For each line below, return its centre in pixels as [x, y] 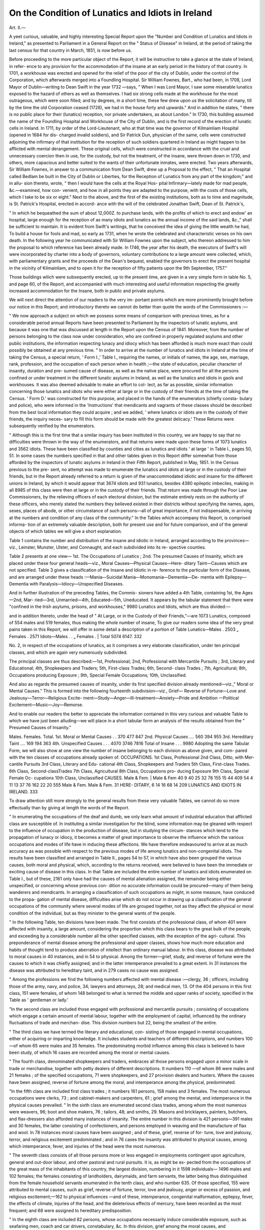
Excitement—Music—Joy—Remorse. [46, 705]
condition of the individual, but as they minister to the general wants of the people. [93, 913]
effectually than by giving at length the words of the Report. [69, 807]
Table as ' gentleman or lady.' [39, 1000]
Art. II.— [17, 28]
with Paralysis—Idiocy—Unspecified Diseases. [77, 584]
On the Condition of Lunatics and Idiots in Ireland [111, 13]
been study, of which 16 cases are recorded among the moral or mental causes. [90, 1052]
